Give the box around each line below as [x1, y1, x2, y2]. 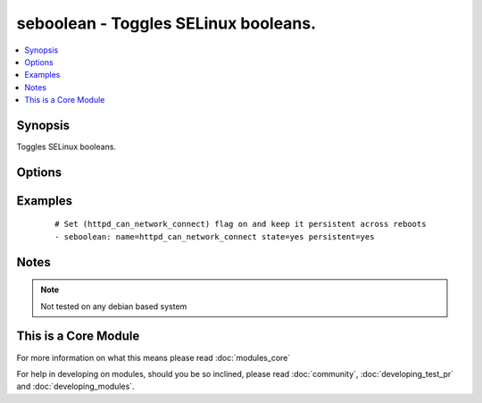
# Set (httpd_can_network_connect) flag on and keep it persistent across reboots [54, 219, 427, 230]
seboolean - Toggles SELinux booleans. [16, 13, 317, 33]
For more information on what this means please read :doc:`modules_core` [16, 352, 291, 363]
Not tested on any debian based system [40, 300, 187, 312]
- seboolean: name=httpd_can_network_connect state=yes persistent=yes [54, 231, 375, 241]
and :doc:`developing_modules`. [16, 381, 135, 392]
